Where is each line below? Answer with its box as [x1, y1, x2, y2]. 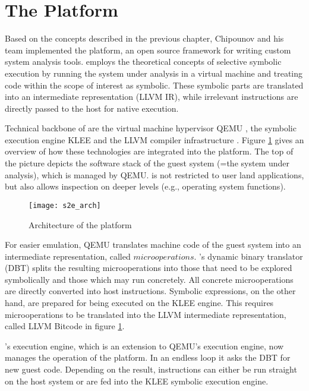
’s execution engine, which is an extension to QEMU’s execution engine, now [5, 339, 284, 352]
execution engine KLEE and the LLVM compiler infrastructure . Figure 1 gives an [5, 133, 304, 146]
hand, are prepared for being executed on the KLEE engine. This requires [5, 297, 274, 309]
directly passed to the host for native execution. [5, 102, 179, 114]
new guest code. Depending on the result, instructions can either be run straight [5, 363, 297, 376]
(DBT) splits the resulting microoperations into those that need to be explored [5, 261, 292, 274]
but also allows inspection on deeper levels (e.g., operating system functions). [5, 180, 286, 193]
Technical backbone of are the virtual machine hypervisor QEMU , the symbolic [5, 122, 297, 134]
